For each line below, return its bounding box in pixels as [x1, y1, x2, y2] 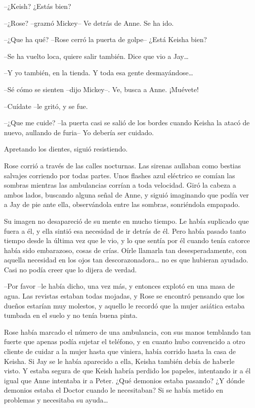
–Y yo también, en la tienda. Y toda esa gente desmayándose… [4, 67, 193, 78]
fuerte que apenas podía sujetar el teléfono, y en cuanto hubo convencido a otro [4, 336, 245, 347]
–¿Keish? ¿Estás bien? [4, 1, 71, 11]
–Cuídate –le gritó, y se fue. [4, 101, 88, 111]
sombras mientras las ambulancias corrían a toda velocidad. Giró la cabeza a [4, 180, 236, 190]
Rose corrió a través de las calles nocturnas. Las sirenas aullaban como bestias [4, 160, 241, 170]
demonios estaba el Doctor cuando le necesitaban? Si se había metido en [4, 385, 223, 395]
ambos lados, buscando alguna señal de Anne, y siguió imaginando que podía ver [4, 189, 249, 200]
